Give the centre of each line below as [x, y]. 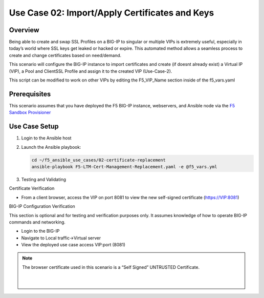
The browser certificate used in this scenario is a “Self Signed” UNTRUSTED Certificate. [111, 267]
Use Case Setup [34, 127]
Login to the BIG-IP [40, 231]
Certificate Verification [32, 188]
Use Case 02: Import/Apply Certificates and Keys [111, 13]
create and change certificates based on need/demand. [65, 55]
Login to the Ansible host [46, 138]
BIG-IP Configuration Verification [42, 206]
